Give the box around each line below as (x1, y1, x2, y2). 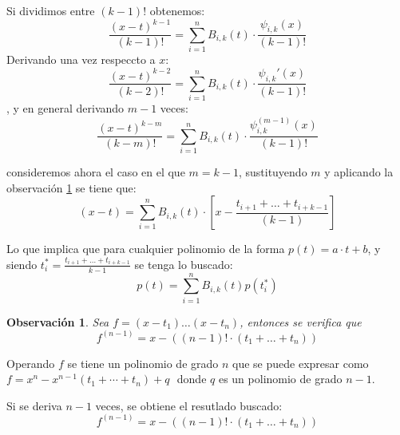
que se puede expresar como (232, 354, 369, 371)
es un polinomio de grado (218, 370, 343, 387)
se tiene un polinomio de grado (67, 354, 219, 371)
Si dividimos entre (6, 2, 95, 18)
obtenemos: (149, 2, 205, 18)
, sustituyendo (238, 163, 307, 180)
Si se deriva (6, 397, 62, 413)
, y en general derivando (6, 100, 125, 117)
